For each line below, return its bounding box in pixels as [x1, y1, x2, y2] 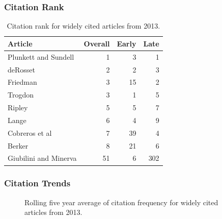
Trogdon [8, 89, 34, 100]
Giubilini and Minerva [8, 153, 77, 163]
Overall [84, 38, 110, 48]
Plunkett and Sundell [8, 51, 74, 62]
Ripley [8, 102, 28, 113]
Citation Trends [4, 177, 71, 189]
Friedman [8, 77, 37, 87]
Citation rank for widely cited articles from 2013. [7, 20, 160, 31]
